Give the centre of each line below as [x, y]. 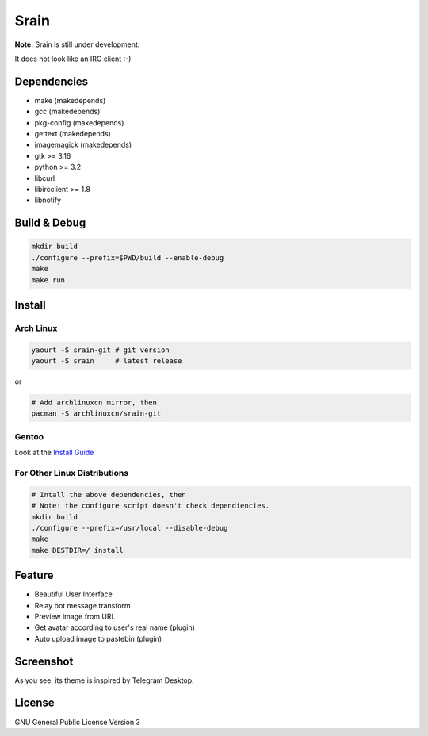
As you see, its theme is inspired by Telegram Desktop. [104, 680]
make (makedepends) [70, 100]
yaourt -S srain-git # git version [100, 350]
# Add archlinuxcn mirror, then [94, 403]
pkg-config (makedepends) [79, 122]
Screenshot [44, 661]
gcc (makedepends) [67, 112]
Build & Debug [50, 223]
